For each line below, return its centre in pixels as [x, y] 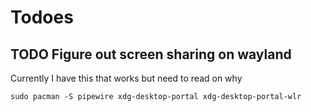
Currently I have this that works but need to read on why [126, 78]
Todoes [42, 17]
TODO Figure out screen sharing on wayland [151, 54]
